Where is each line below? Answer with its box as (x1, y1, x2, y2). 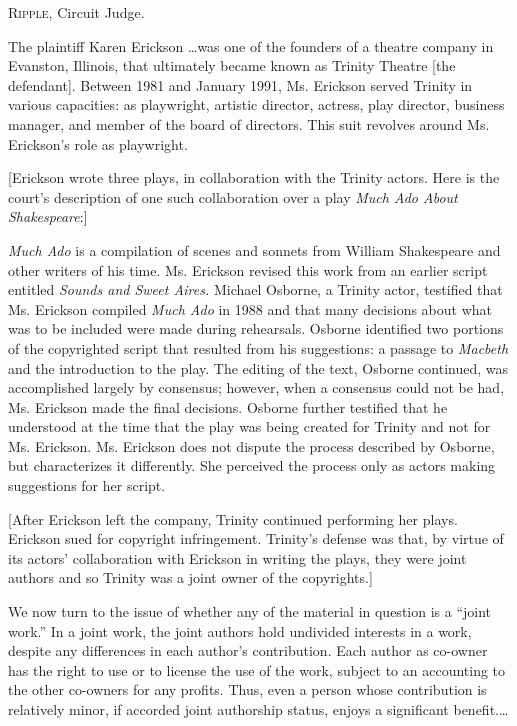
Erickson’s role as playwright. (8, 133, 188, 154)
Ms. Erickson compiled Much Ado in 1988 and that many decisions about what (8, 298, 493, 319)
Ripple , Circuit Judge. (8, 2, 145, 22)
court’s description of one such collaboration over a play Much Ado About (8, 186, 458, 207)
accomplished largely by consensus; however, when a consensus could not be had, (8, 377, 505, 398)
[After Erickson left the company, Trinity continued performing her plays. (8, 508, 458, 529)
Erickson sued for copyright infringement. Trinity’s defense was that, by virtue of (8, 528, 504, 549)
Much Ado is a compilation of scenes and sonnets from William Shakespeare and (8, 239, 501, 260)
